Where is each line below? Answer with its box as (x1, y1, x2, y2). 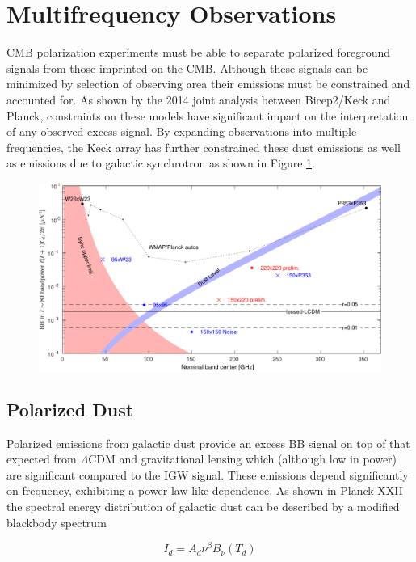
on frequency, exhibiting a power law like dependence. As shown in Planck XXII (6, 482, 403, 499)
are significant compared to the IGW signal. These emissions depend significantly (6, 466, 409, 483)
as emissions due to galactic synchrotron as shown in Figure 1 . (6, 154, 315, 171)
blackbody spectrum (6, 513, 107, 530)
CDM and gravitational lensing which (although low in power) (88, 450, 397, 467)
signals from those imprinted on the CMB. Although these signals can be (6, 59, 368, 76)
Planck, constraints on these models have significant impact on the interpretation (6, 107, 409, 124)
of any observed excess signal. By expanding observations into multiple (6, 123, 357, 140)
